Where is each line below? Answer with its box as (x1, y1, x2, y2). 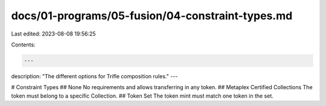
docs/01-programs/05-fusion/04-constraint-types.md (11, 9, 293, 22)
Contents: (11, 41, 36, 48)
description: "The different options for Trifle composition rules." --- (11, 72, 178, 79)
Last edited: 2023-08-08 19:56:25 (11, 30, 96, 37)
